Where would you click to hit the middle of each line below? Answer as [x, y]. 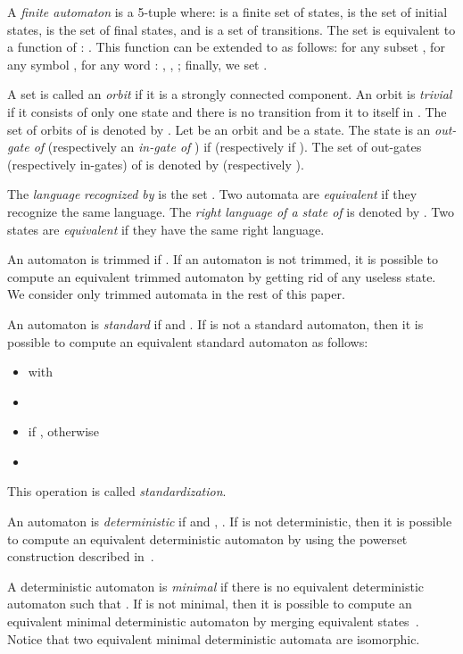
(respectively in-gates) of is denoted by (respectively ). [156, 164]
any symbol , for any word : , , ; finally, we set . [137, 64]
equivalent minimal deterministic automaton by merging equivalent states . [213, 621]
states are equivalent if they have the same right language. [166, 229]
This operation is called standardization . [117, 491]
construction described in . [81, 556]
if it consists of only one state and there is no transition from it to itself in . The [227, 111]
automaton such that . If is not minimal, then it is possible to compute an [210, 604]
